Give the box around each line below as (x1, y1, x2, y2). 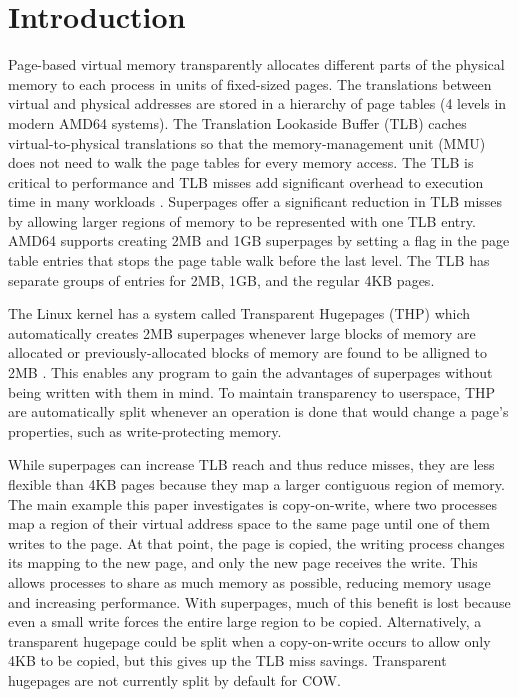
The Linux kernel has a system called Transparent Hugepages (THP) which (8, 303, 471, 324)
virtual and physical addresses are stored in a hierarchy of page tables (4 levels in (8, 93, 507, 114)
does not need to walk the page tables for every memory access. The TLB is (8, 152, 474, 173)
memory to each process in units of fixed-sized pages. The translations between (8, 73, 492, 94)
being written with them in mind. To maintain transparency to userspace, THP (8, 381, 496, 402)
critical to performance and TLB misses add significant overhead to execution (8, 171, 484, 192)
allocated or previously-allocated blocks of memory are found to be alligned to (8, 342, 488, 363)
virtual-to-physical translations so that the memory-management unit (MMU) (8, 132, 486, 153)
